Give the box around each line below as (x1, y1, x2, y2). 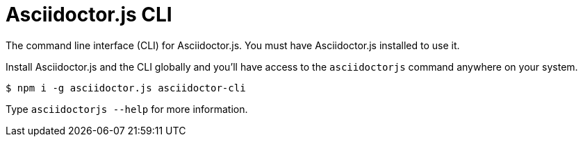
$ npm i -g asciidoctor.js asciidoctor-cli (6, 82, 246, 94)
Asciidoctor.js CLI (6, 3, 172, 26)
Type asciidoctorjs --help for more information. (6, 103, 248, 115)
